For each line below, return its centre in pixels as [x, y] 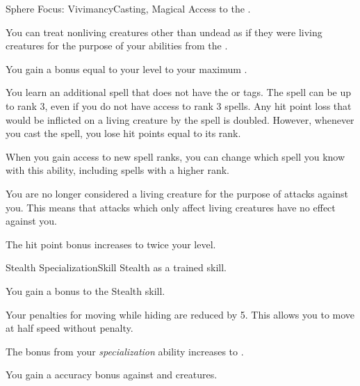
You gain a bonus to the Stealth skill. [85, 290]
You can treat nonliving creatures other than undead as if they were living [164, 32]
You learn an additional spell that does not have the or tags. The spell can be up [179, 92]
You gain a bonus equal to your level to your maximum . [126, 69]
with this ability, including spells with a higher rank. [117, 170]
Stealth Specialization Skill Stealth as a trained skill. [116, 267]
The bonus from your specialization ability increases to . [125, 351]
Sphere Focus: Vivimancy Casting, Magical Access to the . [128, 8]
